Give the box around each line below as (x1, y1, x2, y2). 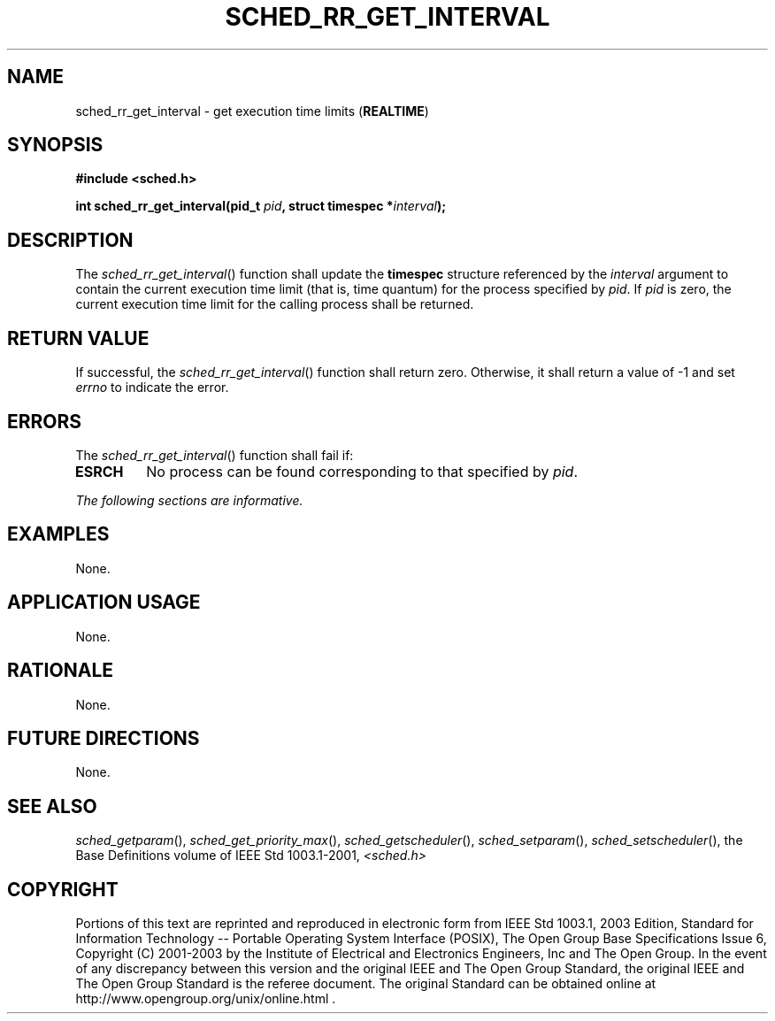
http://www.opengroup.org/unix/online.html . (75, 991, 336, 1007)
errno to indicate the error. (75, 380, 229, 395)
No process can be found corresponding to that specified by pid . (146, 462, 579, 480)
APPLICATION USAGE (7, 591, 201, 614)
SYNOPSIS (7, 134, 104, 157)
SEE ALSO (7, 795, 97, 818)
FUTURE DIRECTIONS (7, 726, 200, 749)
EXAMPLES (7, 523, 110, 546)
